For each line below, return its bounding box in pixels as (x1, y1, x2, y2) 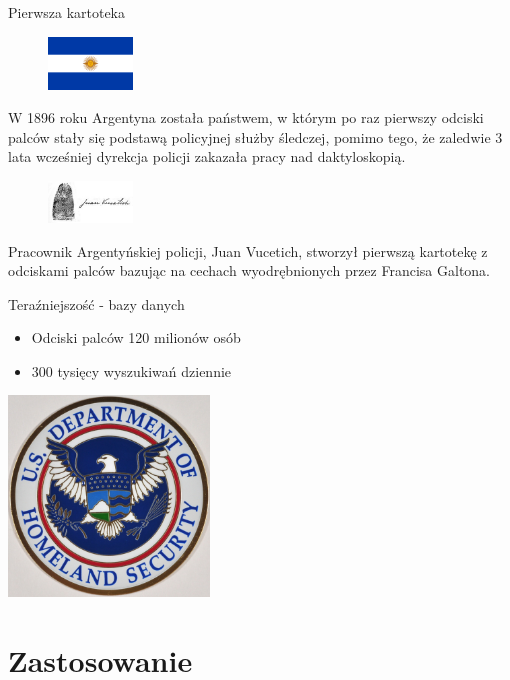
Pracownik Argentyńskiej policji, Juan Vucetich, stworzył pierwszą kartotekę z (8, 240, 488, 261)
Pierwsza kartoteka (8, 2, 126, 22)
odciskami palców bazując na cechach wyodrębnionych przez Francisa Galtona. (8, 260, 491, 281)
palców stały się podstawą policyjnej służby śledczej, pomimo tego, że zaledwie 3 (8, 126, 503, 147)
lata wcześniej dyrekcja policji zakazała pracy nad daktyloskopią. (8, 146, 406, 167)
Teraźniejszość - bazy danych (8, 293, 185, 314)
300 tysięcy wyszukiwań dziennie (31, 360, 232, 381)
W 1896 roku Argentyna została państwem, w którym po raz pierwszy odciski (8, 107, 484, 128)
